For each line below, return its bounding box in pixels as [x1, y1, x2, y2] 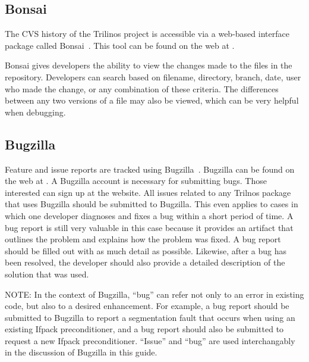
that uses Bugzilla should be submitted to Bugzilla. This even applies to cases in [5, 198, 298, 210]
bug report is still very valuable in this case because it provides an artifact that [5, 221, 294, 233]
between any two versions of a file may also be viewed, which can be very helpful [5, 94, 299, 107]
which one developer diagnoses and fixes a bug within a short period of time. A [5, 209, 294, 221]
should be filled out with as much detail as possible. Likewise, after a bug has [5, 244, 287, 257]
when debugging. [5, 105, 66, 118]
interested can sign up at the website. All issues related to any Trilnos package [5, 186, 291, 198]
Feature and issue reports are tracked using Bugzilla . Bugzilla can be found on [5, 163, 295, 175]
